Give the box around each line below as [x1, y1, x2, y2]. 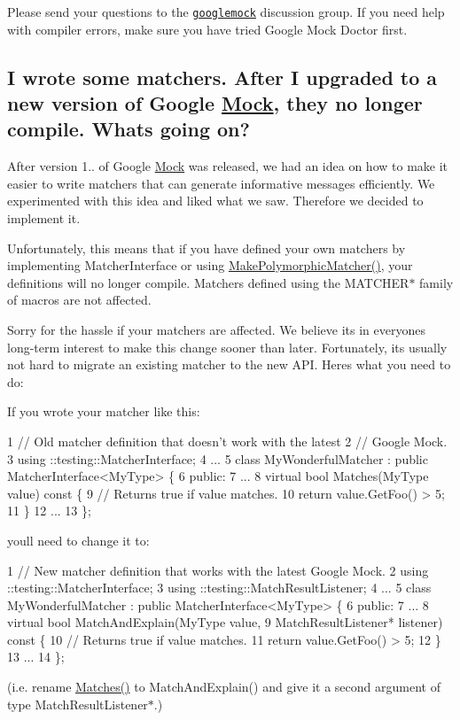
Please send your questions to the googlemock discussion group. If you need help [7, 3, 445, 20]
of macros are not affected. [7, 290, 152, 309]
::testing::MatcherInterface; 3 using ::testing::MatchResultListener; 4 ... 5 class [7, 578, 432, 597]
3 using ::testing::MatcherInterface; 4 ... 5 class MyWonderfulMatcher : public [7, 449, 428, 468]
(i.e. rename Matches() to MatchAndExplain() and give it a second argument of [7, 677, 441, 696]
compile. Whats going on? [7, 115, 250, 143]
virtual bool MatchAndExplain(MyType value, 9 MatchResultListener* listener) [7, 613, 443, 631]
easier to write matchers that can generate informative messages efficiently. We [7, 174, 435, 192]
